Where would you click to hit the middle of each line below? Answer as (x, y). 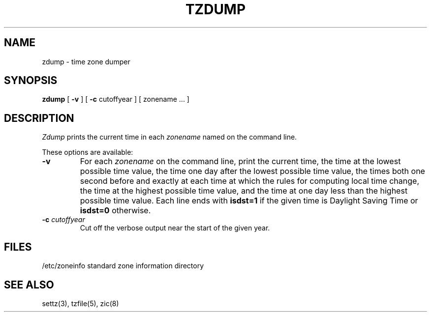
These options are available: (88, 152)
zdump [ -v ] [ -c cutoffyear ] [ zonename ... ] (116, 99)
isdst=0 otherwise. (115, 211)
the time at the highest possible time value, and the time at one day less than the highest (244, 191)
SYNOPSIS (31, 81)
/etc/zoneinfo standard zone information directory (123, 266)
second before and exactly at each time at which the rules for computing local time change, (250, 181)
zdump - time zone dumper (86, 61)
